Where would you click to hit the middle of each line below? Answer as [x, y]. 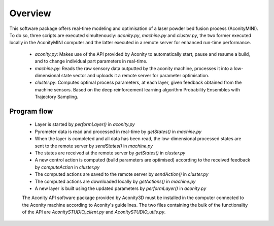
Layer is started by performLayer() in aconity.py [85, 124]
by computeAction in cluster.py [67, 167]
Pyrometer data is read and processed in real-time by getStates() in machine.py [118, 132]
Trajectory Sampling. [57, 97]
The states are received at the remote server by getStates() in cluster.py [110, 153]
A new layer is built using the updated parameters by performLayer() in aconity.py [121, 188]
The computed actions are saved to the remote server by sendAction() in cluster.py [122, 174]
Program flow [31, 111]
